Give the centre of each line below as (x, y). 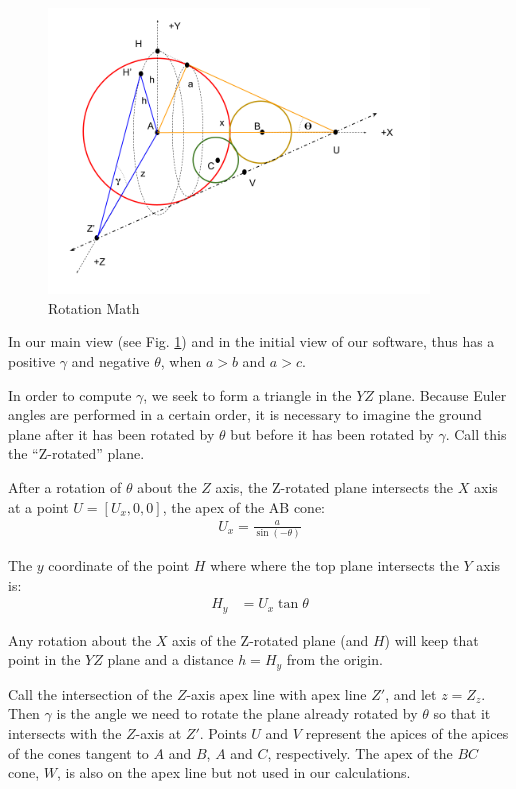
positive (32, 360)
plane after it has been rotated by (111, 433)
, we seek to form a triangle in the (247, 394)
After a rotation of (65, 486)
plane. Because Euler (442, 394)
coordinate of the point (119, 565)
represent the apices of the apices (407, 732)
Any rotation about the (80, 639)
